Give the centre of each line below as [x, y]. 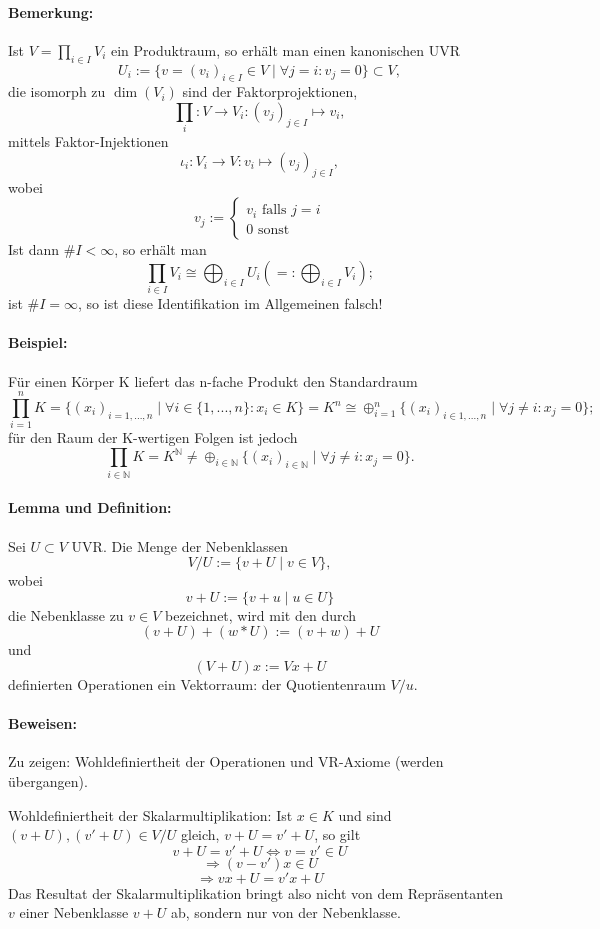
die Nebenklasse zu [66, 614]
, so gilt [337, 834]
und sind [365, 814]
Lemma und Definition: [90, 507]
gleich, [200, 834]
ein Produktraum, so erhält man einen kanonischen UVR [285, 49]
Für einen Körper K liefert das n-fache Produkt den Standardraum [213, 380]
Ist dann [34, 249]
